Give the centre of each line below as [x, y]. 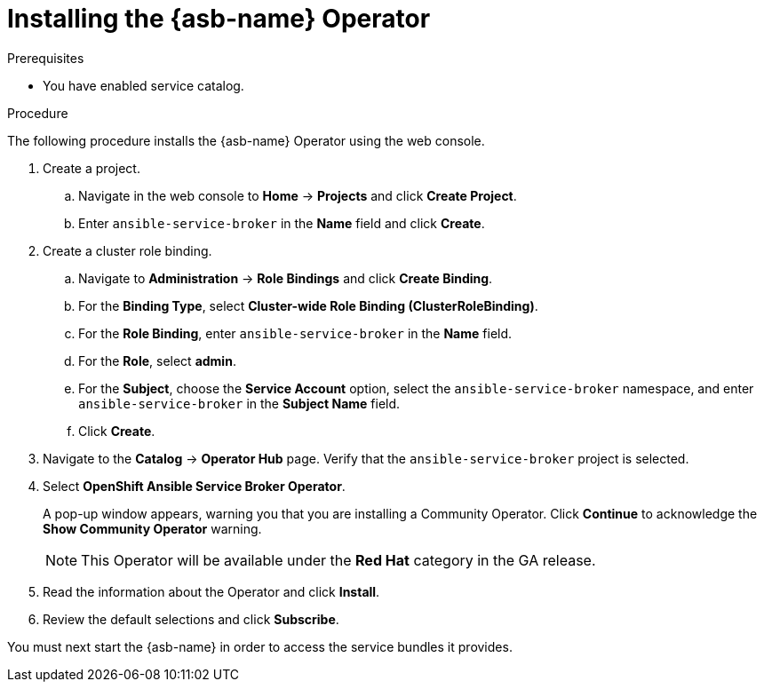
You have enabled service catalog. [143, 85]
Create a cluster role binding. [127, 250]
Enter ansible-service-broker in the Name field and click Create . [282, 223]
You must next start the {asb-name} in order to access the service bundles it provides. [260, 646]
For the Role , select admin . [157, 360]
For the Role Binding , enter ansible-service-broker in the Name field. [295, 333]
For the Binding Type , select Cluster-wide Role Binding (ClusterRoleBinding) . [308, 305]
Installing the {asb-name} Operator [219, 19]
